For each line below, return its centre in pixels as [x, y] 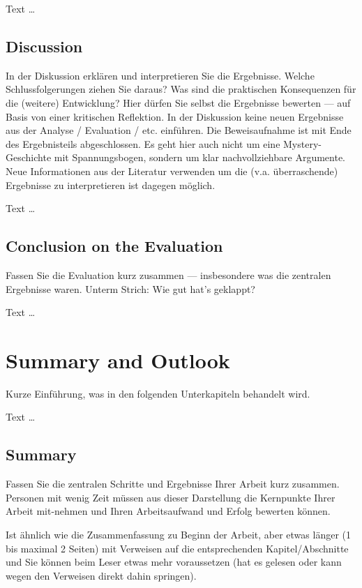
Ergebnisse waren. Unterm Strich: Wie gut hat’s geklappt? [130, 288]
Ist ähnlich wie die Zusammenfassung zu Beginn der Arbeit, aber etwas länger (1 [178, 535]
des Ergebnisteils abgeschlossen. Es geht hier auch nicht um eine [143, 143]
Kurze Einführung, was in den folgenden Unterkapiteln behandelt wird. [158, 393]
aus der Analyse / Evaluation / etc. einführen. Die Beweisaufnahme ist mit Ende [179, 130]
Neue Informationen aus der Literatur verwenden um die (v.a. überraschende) [172, 171]
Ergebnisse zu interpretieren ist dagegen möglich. [111, 184]
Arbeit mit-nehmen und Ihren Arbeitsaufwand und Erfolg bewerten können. [168, 511]
